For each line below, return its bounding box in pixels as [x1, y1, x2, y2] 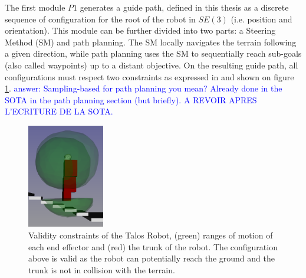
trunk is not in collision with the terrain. [28, 263, 175, 276]
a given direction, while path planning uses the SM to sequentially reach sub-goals [5, 47, 302, 60]
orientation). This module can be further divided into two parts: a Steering [5, 24, 276, 37]
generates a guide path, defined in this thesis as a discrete [80, 1, 289, 13]
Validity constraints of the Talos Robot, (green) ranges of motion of [28, 228, 273, 241]
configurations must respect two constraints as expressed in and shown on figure [5, 70, 294, 83]
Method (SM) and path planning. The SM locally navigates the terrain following [5, 35, 297, 48]
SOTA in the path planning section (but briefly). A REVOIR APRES [5, 93, 257, 106]
